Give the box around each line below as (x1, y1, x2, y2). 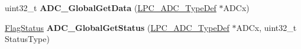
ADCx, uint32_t (236, 21, 297, 33)
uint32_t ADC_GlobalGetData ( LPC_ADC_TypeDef (5, 2, 216, 13)
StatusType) (5, 33, 50, 45)
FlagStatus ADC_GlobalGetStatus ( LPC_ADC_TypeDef (5, 21, 229, 33)
